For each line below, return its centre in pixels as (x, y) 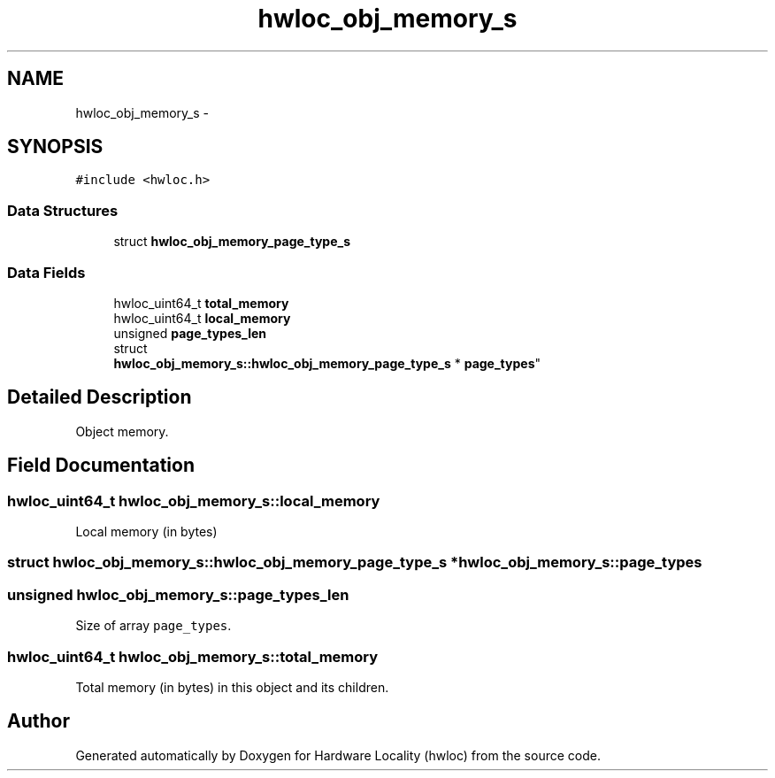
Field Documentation (101, 466)
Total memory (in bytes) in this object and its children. (232, 687)
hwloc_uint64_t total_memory (201, 303)
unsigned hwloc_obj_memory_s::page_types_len (178, 594)
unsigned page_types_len (190, 333)
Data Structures (63, 210)
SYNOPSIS (55, 147)
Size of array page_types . (153, 626)
